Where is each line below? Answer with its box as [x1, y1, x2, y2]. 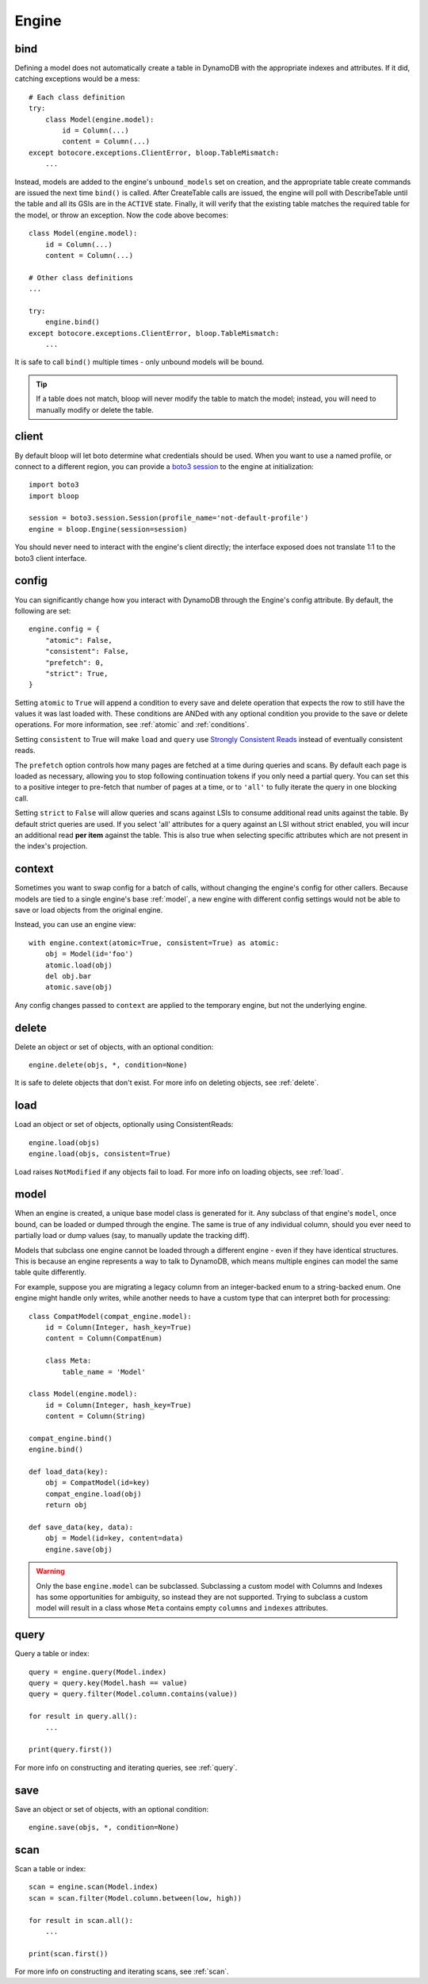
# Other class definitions [29, 273, 134, 282]
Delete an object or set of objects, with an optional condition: [14, 1042, 214, 1052]
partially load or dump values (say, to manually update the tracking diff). [14, 1231, 250, 1240]
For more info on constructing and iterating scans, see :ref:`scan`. [14, 1967, 229, 1976]
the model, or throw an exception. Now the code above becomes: [14, 210, 229, 220]
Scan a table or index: [14, 1863, 86, 1873]
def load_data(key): [29, 1467, 109, 1476]
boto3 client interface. [14, 553, 87, 563]
